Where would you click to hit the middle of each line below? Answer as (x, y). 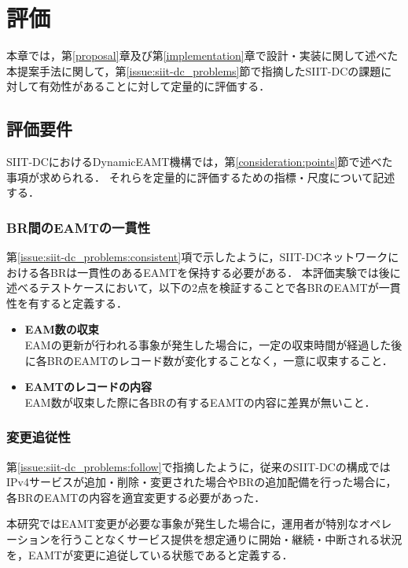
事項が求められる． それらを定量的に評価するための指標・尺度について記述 (201, 177)
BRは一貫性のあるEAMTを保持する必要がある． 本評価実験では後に (225, 272)
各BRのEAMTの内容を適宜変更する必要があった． (136, 497)
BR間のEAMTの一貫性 (79, 227)
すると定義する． (83, 302)
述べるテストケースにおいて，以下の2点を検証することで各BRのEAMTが (193, 288)
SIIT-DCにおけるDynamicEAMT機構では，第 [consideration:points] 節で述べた (200, 162)
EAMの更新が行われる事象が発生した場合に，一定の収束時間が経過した (208, 345)
